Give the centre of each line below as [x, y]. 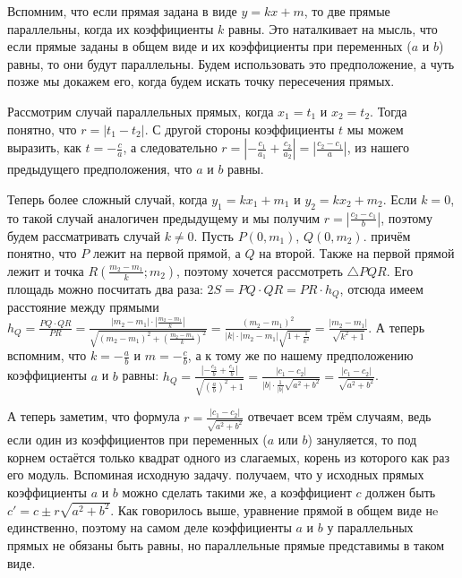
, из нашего [378, 147]
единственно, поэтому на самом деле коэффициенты [150, 527]
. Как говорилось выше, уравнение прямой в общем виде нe [274, 509]
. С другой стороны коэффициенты [240, 129]
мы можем [375, 129]
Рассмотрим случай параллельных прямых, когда [141, 111]
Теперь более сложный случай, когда [107, 198]
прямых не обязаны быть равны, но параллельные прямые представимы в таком [226, 545]
